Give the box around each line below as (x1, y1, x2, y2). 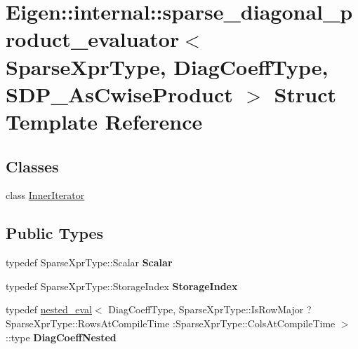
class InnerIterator (6, 188, 85, 203)
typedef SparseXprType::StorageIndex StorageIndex (6, 278, 238, 293)
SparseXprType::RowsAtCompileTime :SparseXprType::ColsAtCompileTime (6, 315, 336, 330)
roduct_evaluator (6, 25, 180, 53)
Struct (274, 79, 336, 108)
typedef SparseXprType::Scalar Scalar (6, 255, 173, 270)
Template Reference (6, 107, 203, 135)
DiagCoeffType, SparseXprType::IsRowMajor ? (108, 302, 312, 317)
